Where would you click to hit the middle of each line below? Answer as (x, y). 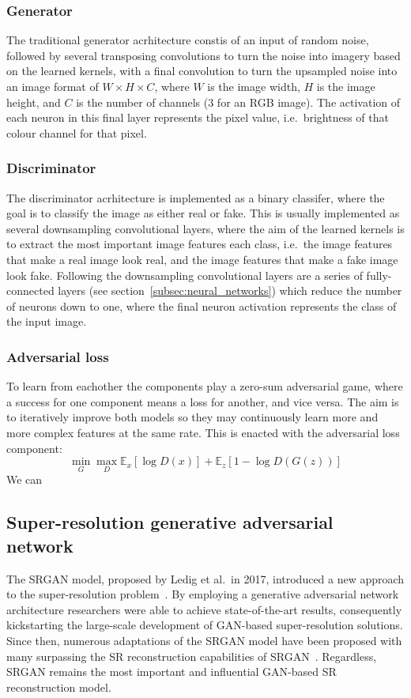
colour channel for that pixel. (77, 132)
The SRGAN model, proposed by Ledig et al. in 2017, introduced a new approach (205, 578)
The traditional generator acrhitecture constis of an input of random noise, (188, 40)
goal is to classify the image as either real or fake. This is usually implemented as (203, 213)
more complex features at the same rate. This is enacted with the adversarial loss (203, 432)
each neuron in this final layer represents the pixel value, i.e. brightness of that (198, 117)
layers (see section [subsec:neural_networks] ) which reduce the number (230, 291)
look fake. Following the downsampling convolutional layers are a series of (185, 275)
